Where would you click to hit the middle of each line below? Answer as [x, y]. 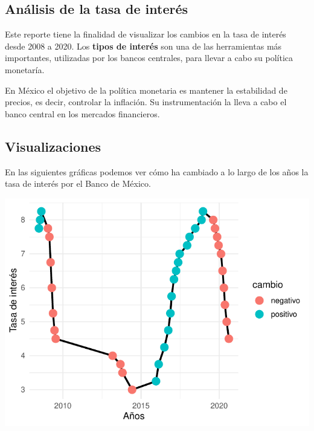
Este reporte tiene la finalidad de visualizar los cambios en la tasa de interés [146, 34]
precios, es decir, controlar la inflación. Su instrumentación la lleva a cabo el [146, 102]
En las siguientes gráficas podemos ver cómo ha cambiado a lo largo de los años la [157, 171]
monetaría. [25, 69]
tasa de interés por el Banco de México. [78, 183]
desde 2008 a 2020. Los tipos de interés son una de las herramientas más [143, 46]
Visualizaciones [53, 146]
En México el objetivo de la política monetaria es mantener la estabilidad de [146, 90]
